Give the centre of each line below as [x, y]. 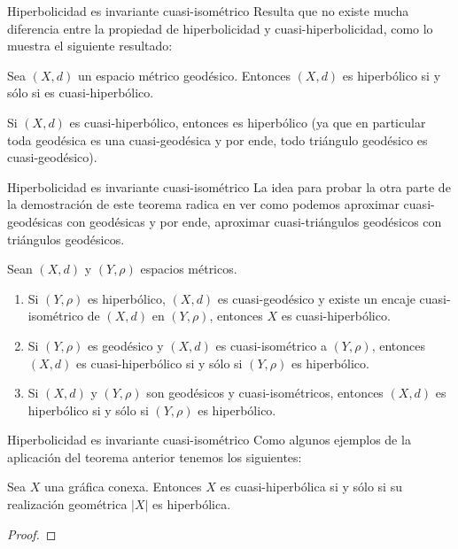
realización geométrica [67, 504]
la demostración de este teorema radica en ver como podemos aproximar [203, 204]
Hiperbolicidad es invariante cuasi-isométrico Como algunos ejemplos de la [209, 440]
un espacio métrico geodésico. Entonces [184, 75]
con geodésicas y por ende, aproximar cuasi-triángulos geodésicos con [254, 221]
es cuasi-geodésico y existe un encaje [316, 298]
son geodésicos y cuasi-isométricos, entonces [265, 393]
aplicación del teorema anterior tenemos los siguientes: [155, 456]
